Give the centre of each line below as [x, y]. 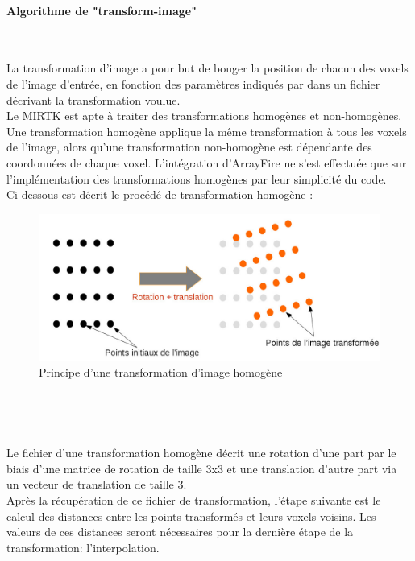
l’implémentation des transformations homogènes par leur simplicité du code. [197, 178]
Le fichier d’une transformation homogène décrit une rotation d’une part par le [201, 453]
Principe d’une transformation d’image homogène [161, 371]
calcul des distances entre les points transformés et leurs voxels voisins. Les [191, 516]
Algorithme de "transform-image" [102, 10]
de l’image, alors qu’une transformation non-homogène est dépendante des [189, 147]
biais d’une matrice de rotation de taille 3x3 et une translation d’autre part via [202, 468]
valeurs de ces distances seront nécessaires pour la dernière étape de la [180, 532]
